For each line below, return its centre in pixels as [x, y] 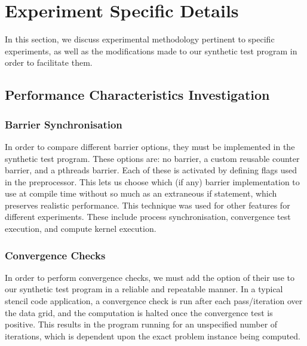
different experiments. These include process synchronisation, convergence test [148, 217]
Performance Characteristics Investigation [137, 95]
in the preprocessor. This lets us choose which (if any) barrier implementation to [152, 181]
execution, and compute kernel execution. [81, 229]
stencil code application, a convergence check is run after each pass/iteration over [154, 301]
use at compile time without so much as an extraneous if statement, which [141, 193]
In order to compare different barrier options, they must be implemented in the [150, 146]
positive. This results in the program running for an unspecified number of [141, 324]
